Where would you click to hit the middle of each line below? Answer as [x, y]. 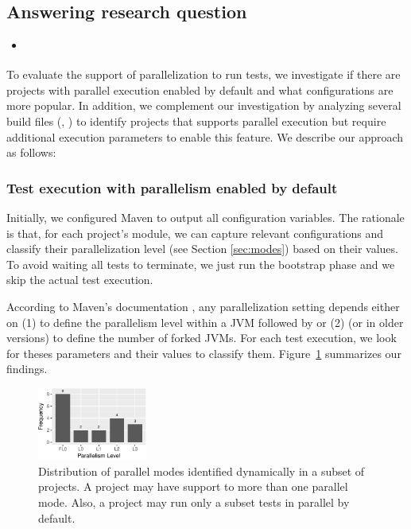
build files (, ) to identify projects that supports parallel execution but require [196, 121]
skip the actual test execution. [80, 280]
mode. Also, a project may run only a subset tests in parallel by [194, 502]
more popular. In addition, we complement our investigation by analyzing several [204, 105]
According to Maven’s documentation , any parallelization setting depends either [203, 306]
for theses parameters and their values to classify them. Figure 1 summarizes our [204, 353]
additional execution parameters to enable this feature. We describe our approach [205, 136]
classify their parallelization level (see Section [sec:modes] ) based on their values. [202, 249]
